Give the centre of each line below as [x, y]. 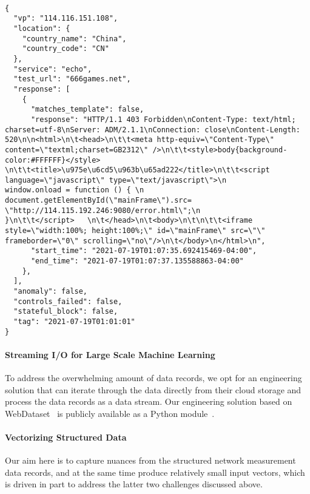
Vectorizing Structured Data [66, 437]
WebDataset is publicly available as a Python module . [110, 413]
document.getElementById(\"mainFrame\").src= [98, 201]
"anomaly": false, [51, 292]
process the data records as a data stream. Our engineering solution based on [149, 401]
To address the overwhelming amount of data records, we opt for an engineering [153, 378]
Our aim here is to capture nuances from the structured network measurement [150, 460]
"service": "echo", [53, 69]
